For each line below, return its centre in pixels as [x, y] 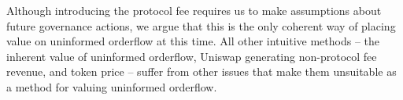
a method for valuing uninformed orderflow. [112, 86]
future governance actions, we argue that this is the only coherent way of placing [201, 25]
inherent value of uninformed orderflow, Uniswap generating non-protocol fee [192, 56]
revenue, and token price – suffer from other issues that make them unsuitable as [201, 71]
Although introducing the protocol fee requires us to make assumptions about [194, 10]
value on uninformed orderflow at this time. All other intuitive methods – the [193, 41]
